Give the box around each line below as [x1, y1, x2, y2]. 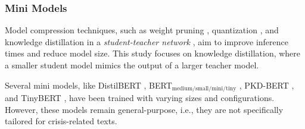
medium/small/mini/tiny [172, 86, 236, 92]
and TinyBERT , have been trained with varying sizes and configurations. [5, 92, 275, 104]
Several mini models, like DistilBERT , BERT [5, 78, 172, 91]
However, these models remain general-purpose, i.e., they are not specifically [5, 103, 284, 115]
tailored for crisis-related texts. [5, 115, 117, 127]
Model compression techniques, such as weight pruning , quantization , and [5, 24, 279, 36]
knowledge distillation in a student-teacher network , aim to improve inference [5, 35, 288, 48]
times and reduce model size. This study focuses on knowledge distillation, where [5, 47, 301, 59]
